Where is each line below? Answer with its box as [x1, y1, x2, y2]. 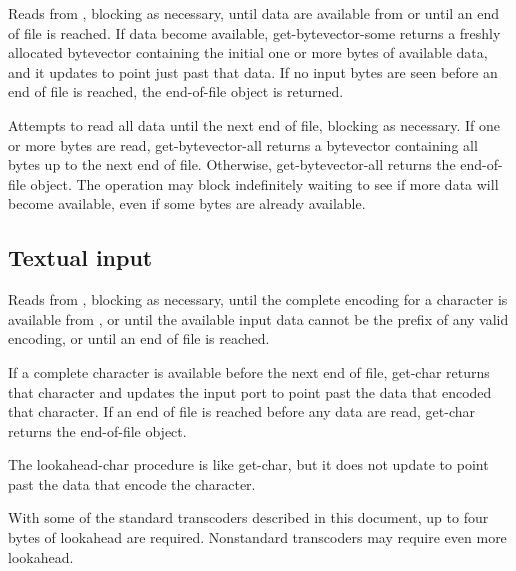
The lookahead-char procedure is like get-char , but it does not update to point [8, 454, 489, 475]
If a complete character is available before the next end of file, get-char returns [8, 361, 490, 382]
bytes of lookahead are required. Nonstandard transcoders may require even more [8, 527, 507, 548]
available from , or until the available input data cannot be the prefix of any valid [8, 308, 509, 329]
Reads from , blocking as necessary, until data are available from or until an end [8, 3, 500, 23]
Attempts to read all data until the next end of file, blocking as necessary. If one [8, 114, 500, 135]
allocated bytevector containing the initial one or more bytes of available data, [8, 42, 488, 63]
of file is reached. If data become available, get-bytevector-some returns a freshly [8, 22, 501, 43]
